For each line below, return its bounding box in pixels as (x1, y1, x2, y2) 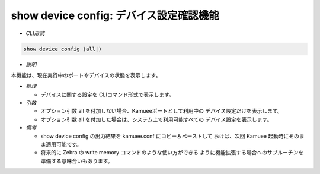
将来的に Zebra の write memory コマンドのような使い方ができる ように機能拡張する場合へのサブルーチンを (40, 149, 304, 156)
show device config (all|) (23, 45, 102, 52)
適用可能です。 (45, 141, 82, 148)
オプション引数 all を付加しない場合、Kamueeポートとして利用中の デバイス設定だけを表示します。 (40, 107, 283, 115)
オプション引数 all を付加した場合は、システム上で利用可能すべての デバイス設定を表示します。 (40, 116, 273, 123)
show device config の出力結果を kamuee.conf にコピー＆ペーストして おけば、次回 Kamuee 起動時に (40, 132, 289, 140)
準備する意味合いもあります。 (40, 157, 113, 164)
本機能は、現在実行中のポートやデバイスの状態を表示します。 (11, 71, 161, 78)
